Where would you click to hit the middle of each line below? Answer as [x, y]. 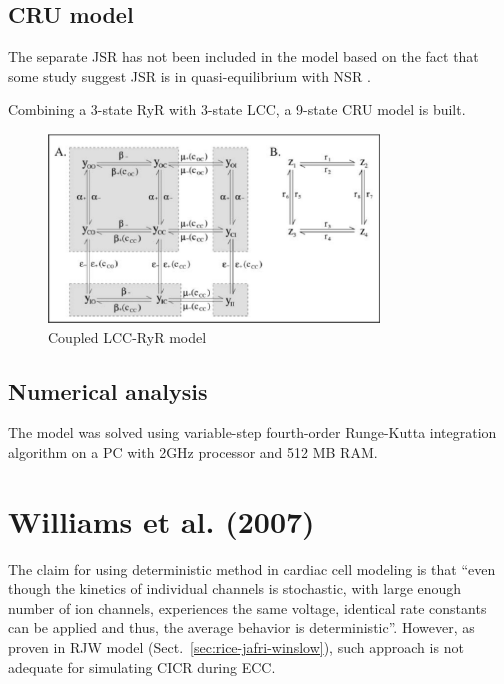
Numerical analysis [108, 390]
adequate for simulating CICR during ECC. [142, 666]
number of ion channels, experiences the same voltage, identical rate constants [247, 607]
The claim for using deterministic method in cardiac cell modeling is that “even [252, 568]
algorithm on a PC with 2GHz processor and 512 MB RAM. [193, 451]
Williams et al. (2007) [161, 520]
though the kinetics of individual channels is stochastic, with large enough [235, 588]
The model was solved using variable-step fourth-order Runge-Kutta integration [252, 432]
